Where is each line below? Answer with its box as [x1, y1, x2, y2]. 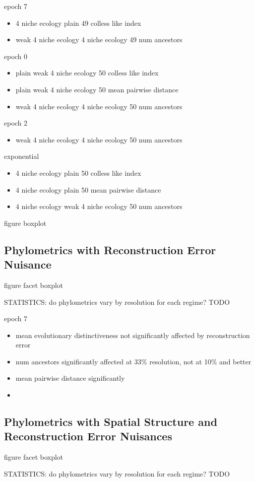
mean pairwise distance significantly [15, 373, 125, 383]
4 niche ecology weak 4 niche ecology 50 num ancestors [15, 201, 183, 211]
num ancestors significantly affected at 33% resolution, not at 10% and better [15, 356, 252, 366]
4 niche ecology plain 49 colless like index [15, 17, 141, 28]
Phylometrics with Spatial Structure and [4, 414, 217, 429]
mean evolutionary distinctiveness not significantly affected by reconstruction [15, 330, 250, 340]
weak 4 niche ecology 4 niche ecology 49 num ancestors [15, 34, 183, 45]
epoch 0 [4, 51, 28, 61]
